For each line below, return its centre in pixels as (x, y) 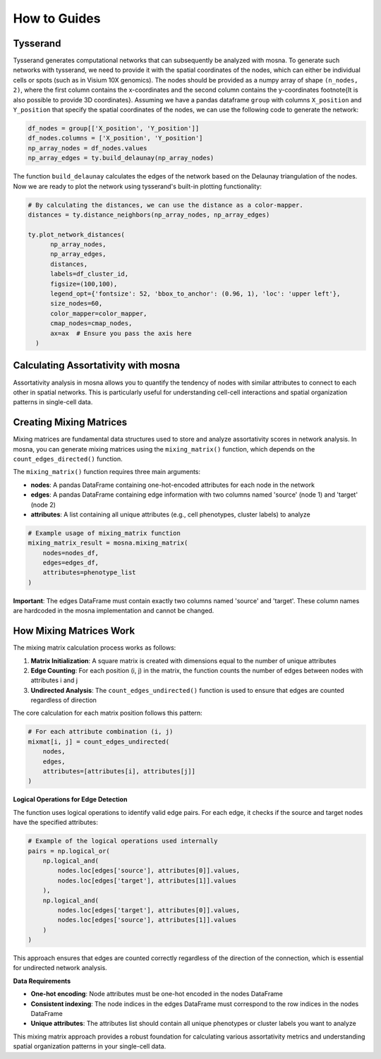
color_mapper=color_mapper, (99, 313)
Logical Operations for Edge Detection (70, 799)
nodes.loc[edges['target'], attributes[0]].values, (149, 910)
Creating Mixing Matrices (70, 422)
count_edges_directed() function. (68, 459)
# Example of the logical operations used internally (123, 841)
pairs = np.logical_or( (69, 851)
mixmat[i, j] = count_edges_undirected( (98, 742)
